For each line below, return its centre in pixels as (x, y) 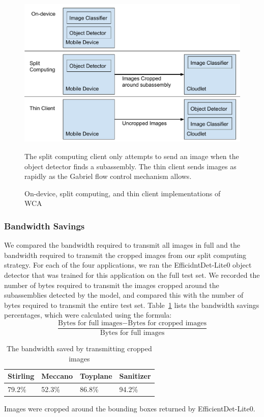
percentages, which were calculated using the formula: (88, 315)
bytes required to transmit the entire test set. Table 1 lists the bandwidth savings (132, 305)
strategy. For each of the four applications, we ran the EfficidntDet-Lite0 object (128, 265)
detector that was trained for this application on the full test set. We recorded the (132, 275)
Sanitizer (135, 376)
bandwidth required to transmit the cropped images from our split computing (125, 255)
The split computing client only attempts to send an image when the (132, 156)
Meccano (57, 376)
